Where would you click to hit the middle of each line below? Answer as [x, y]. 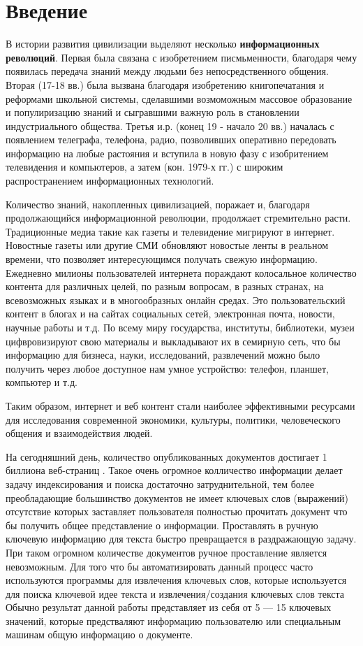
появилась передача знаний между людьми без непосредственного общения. [167, 71]
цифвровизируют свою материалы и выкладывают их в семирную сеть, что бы [173, 341]
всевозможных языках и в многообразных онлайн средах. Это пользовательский [176, 300]
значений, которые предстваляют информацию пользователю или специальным [173, 620]
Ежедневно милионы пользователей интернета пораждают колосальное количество [181, 272]
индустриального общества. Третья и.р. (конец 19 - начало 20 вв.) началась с [170, 125]
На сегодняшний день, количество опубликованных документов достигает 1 [166, 456]
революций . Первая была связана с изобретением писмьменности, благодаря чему [181, 57]
